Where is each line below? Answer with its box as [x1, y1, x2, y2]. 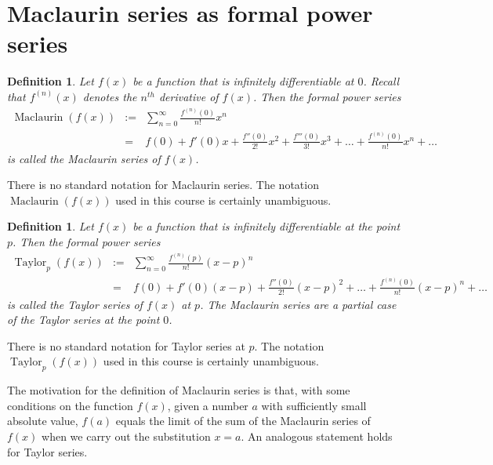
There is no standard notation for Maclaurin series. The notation [7, 176, 319, 193]
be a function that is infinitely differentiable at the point [132, 218, 401, 234]
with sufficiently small [261, 397, 367, 413]
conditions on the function [7, 397, 133, 413]
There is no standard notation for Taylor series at [7, 337, 245, 354]
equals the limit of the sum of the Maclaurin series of [115, 412, 371, 429]
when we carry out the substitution [42, 427, 211, 444]
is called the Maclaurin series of [7, 150, 161, 166]
